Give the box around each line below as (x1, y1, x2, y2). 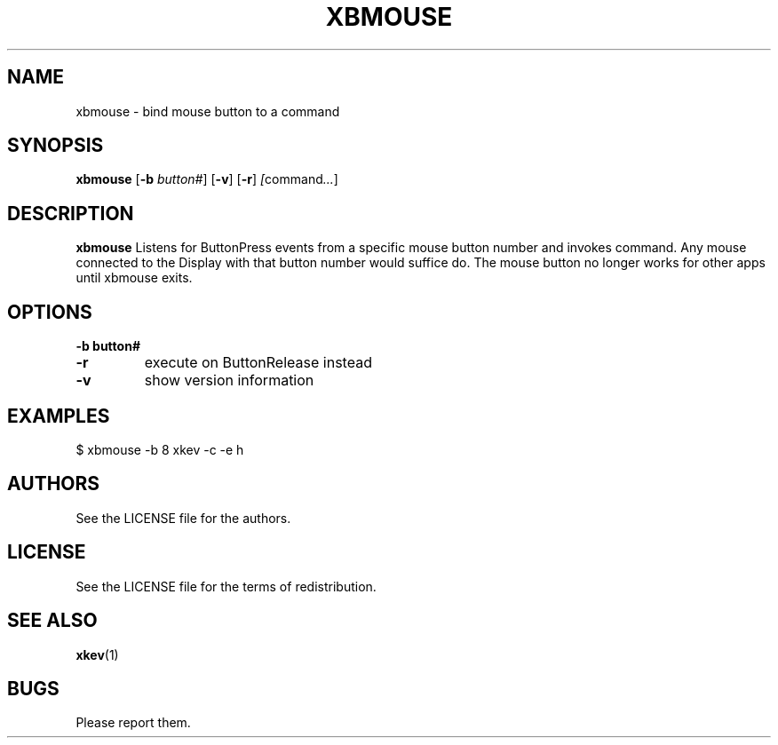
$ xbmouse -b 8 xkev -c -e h (75, 441, 244, 457)
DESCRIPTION (7, 202, 134, 225)
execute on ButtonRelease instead (144, 353, 372, 372)
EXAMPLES (7, 404, 110, 427)
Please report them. (75, 715, 191, 731)
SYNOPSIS (7, 134, 104, 157)
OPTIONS (7, 300, 92, 323)
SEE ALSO (7, 609, 98, 632)
